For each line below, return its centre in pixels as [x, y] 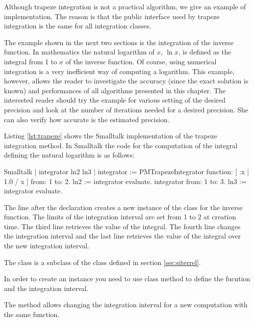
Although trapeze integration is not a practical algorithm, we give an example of [125, 6]
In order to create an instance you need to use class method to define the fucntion [127, 279]
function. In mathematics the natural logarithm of [79, 52]
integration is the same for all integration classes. [78, 26]
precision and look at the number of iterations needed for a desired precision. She [126, 109]
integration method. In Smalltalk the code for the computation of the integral [121, 145]
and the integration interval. [46, 288]
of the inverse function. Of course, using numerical [141, 61]
